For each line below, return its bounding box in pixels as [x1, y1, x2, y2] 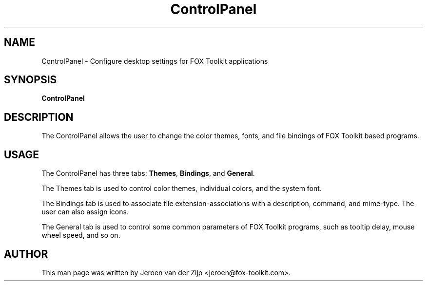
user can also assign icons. [41, 208, 129, 216]
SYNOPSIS [4, 74, 57, 86]
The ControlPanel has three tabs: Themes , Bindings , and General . [41, 169, 255, 178]
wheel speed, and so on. [41, 231, 120, 240]
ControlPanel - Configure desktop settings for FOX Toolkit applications [41, 57, 268, 65]
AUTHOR [4, 247, 48, 260]
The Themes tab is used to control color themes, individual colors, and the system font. [41, 184, 322, 193]
